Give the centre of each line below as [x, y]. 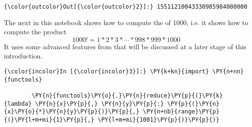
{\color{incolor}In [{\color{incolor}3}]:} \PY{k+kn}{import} [107, 72]
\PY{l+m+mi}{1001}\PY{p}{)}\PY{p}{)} [159, 120]
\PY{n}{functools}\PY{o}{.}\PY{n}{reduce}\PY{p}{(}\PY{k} [127, 96]
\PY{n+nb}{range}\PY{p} [181, 112]
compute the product [35, 32]
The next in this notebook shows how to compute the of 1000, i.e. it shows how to [126, 22]
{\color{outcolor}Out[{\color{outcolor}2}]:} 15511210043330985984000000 [126, 7]
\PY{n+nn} [228, 72]
